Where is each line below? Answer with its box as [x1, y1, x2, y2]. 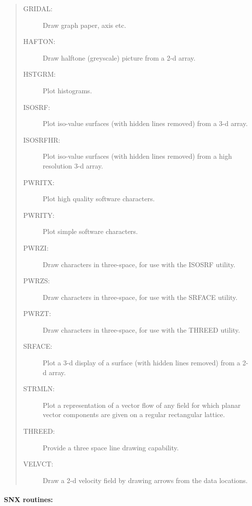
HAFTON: [23, 36, 56, 46]
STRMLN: [23, 383, 55, 394]
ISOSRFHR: [23, 134, 60, 145]
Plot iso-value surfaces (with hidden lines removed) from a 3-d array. [42, 118, 248, 128]
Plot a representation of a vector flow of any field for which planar [42, 400, 241, 410]
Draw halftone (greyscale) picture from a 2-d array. [42, 52, 195, 63]
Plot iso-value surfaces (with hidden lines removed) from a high [42, 151, 232, 161]
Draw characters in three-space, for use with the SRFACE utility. [42, 292, 238, 302]
